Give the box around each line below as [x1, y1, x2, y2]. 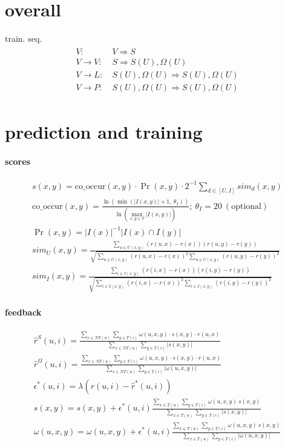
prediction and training [5, 119, 203, 144]
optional [231, 202, 261, 211]
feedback [5, 305, 42, 318]
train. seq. [5, 32, 42, 45]
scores [5, 154, 30, 167]
